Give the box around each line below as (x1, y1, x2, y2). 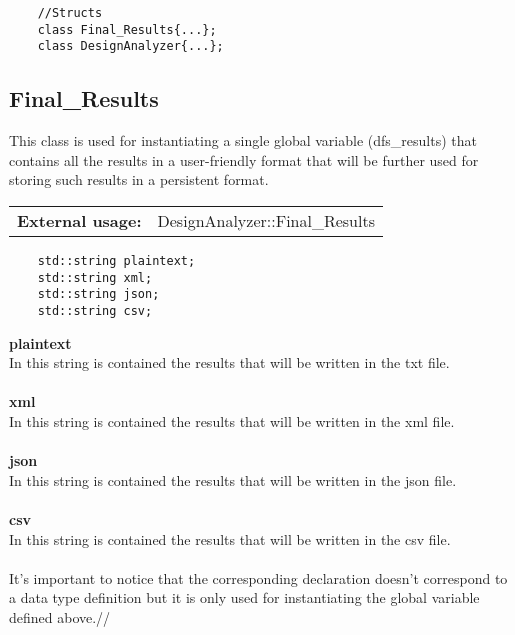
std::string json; (37, 287, 160, 302)
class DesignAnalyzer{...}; (37, 39, 224, 54)
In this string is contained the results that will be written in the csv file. (9, 528, 451, 549)
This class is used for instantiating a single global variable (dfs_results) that (9, 130, 477, 151)
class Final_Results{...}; (37, 22, 217, 37)
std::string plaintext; (37, 253, 196, 268)
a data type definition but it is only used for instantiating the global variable (9, 587, 480, 608)
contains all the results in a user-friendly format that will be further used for (9, 149, 479, 170)
